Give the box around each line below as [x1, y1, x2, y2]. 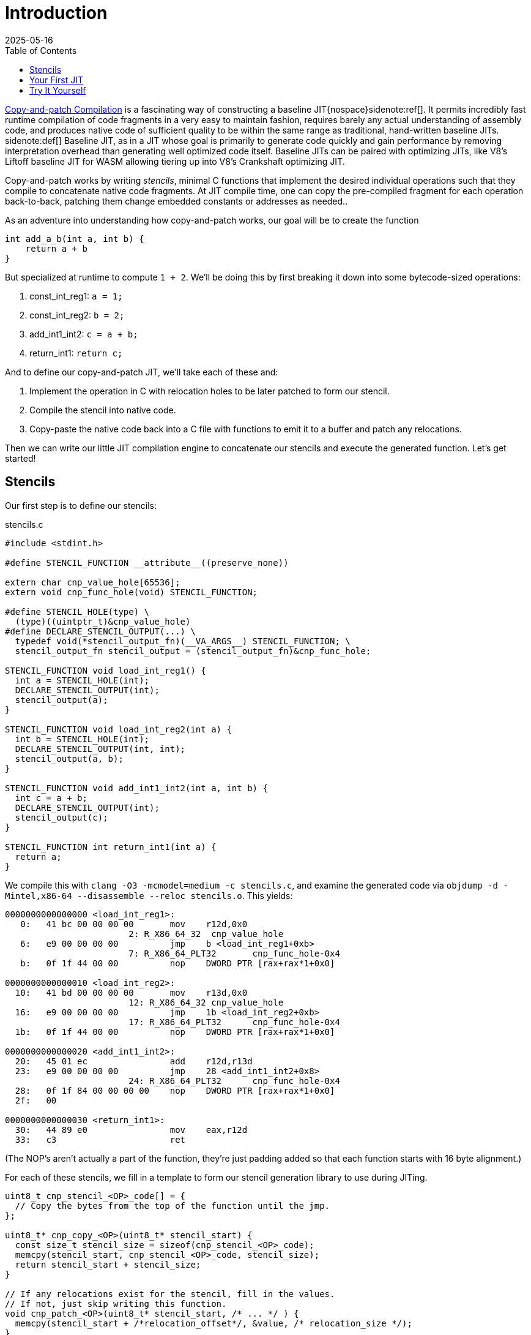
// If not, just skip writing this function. [5, 1298, 227, 1309]
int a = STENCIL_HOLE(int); [15, 675, 150, 685]
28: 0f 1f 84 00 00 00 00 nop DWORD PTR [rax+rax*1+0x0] [15, 1085, 335, 1096]
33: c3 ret [15, 1134, 186, 1145]
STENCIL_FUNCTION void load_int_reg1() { [5, 665, 206, 675]
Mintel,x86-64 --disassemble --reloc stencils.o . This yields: [5, 890, 293, 901]
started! [5, 453, 36, 464]
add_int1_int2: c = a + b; [29, 328, 138, 339]
